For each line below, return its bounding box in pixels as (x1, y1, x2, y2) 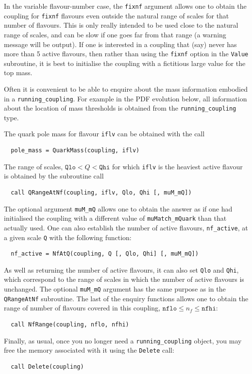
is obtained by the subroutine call (4, 171, 104, 181)
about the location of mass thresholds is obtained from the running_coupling (4, 103, 236, 113)
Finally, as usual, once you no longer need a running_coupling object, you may (4, 335, 242, 345)
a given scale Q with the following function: (4, 232, 132, 242)
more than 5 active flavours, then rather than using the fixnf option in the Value (4, 49, 249, 59)
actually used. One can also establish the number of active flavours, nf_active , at (4, 222, 248, 232)
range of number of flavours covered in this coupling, (4, 303, 160, 313)
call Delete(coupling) (11, 363, 84, 370)
